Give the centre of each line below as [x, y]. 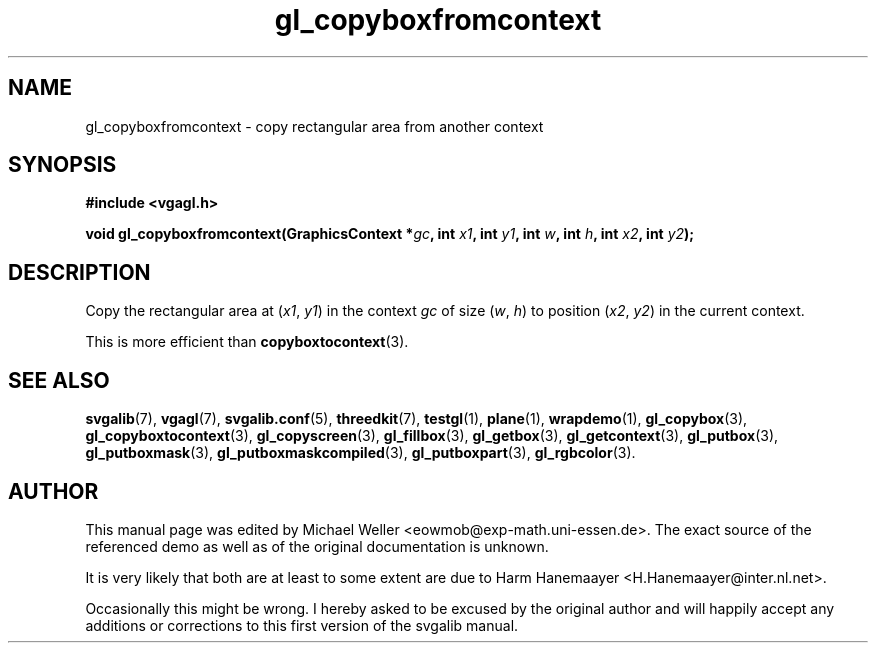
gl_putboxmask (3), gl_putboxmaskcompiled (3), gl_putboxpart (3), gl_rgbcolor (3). [360, 453]
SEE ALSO [59, 380]
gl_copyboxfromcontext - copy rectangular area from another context [314, 126]
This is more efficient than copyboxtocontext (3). [247, 342]
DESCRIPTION [79, 272]
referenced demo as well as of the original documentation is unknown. [317, 546]
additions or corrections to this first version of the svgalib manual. [302, 625]
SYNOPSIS [62, 165]
